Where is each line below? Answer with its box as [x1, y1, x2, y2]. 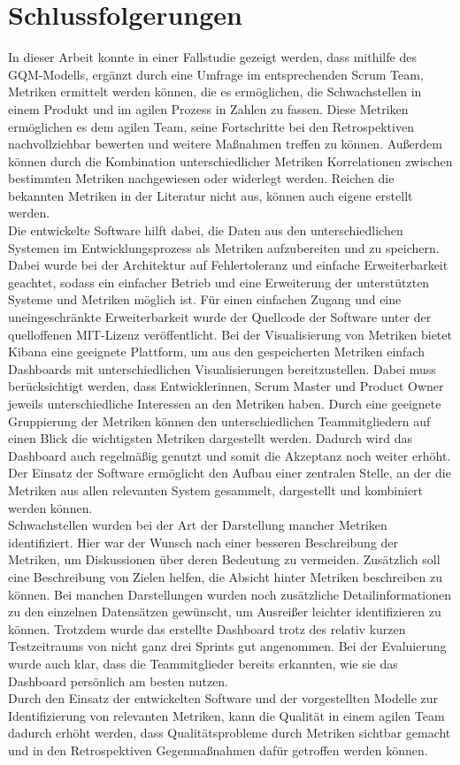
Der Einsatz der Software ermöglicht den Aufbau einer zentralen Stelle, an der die [8, 463, 451, 482]
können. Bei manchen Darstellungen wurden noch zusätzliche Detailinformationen [8, 585, 451, 603]
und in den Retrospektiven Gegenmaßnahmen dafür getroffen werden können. [8, 740, 428, 759]
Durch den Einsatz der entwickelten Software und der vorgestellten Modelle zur [8, 689, 439, 708]
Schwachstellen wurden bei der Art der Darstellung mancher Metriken [8, 516, 387, 534]
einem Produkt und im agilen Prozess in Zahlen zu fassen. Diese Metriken [8, 99, 409, 118]
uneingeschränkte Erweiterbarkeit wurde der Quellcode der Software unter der [8, 308, 432, 326]
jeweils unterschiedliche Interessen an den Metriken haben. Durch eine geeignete [8, 394, 441, 412]
